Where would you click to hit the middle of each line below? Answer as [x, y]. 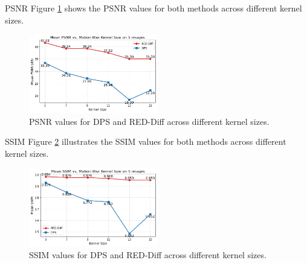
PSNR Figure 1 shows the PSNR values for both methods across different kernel [153, 8]
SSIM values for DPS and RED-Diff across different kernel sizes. [148, 255]
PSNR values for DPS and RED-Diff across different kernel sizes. [149, 121]
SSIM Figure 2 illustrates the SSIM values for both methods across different [146, 141]
